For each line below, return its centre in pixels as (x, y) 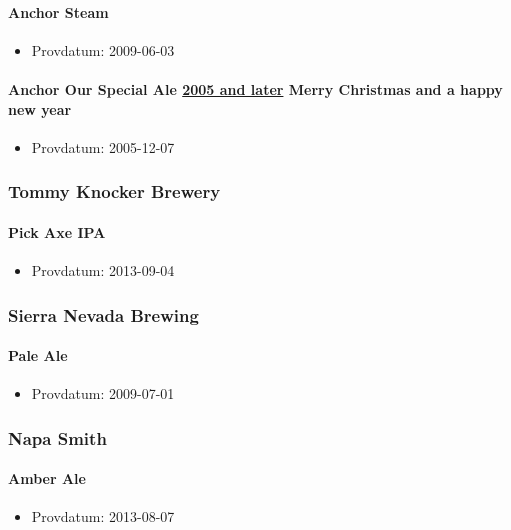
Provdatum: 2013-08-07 (103, 516)
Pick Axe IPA (57, 231)
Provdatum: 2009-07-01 (103, 393)
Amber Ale (47, 478)
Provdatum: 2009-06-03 (103, 49)
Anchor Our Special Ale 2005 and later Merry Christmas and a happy (255, 88)
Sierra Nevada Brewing (103, 314)
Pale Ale (38, 355)
